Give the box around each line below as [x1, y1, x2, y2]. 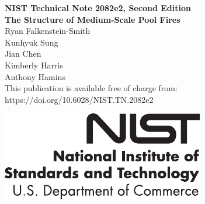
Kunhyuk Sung [5, 36, 58, 48]
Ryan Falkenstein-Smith [5, 25, 91, 37]
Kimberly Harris [5, 58, 63, 71]
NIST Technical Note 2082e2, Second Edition [5, 2, 191, 13]
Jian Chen [5, 47, 41, 60]
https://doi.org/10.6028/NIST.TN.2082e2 [5, 93, 154, 105]
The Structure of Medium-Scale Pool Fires [5, 13, 180, 25]
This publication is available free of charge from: [5, 82, 178, 94]
